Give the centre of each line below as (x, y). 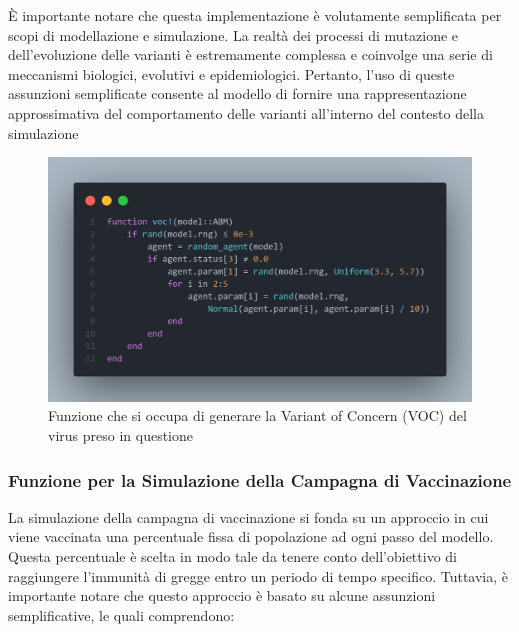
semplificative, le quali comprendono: (121, 614)
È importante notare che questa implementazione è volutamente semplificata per (255, 15)
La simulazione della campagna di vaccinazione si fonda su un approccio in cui (248, 516)
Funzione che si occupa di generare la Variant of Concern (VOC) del (257, 415)
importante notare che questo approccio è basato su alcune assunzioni (222, 595)
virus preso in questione (120, 435)
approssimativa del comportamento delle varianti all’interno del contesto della (246, 112)
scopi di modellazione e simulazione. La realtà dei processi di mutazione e (233, 34)
